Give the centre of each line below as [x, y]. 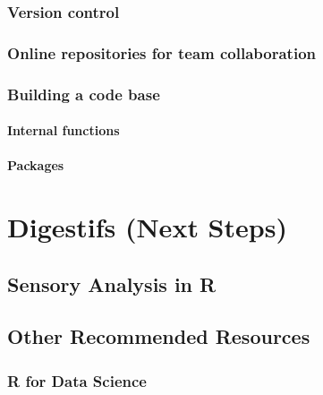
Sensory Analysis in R [112, 283]
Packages [36, 165]
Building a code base [84, 94]
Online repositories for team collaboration [161, 52]
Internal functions [64, 130]
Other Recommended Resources [159, 336]
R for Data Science [77, 380]
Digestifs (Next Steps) [147, 227]
